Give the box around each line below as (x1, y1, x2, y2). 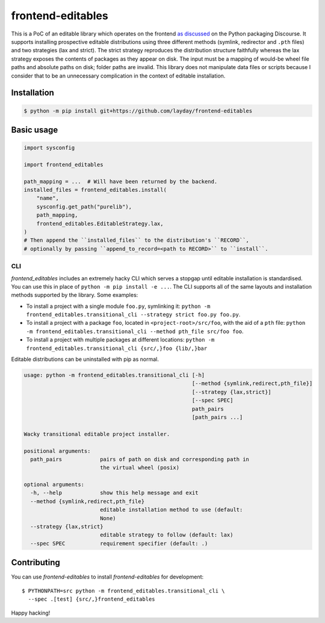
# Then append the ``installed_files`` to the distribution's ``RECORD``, (23, 237, 250, 244)
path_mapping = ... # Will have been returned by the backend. (23, 178, 218, 185)
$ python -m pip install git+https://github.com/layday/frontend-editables (23, 107, 253, 114)
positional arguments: (23, 447, 91, 454)
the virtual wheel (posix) (99, 464, 180, 471)
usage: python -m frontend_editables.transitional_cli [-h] (23, 372, 205, 379)
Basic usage (11, 124, 58, 135)
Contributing (11, 557, 60, 568)
